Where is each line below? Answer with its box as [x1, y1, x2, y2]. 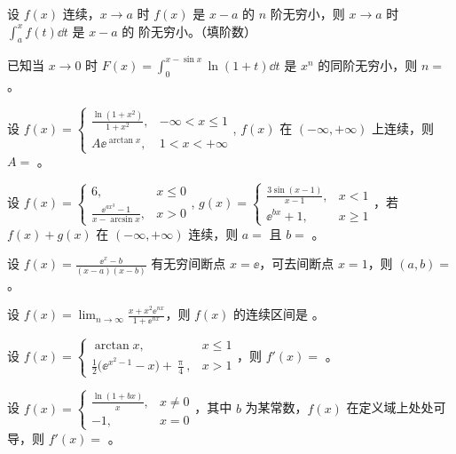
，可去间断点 [259, 254, 334, 273]
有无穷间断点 [151, 254, 226, 273]
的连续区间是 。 [233, 305, 325, 323]
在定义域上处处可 [346, 398, 446, 417]
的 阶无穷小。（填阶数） [122, 21, 257, 40]
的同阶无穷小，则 [318, 55, 418, 74]
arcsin [110, 214, 133, 224]
